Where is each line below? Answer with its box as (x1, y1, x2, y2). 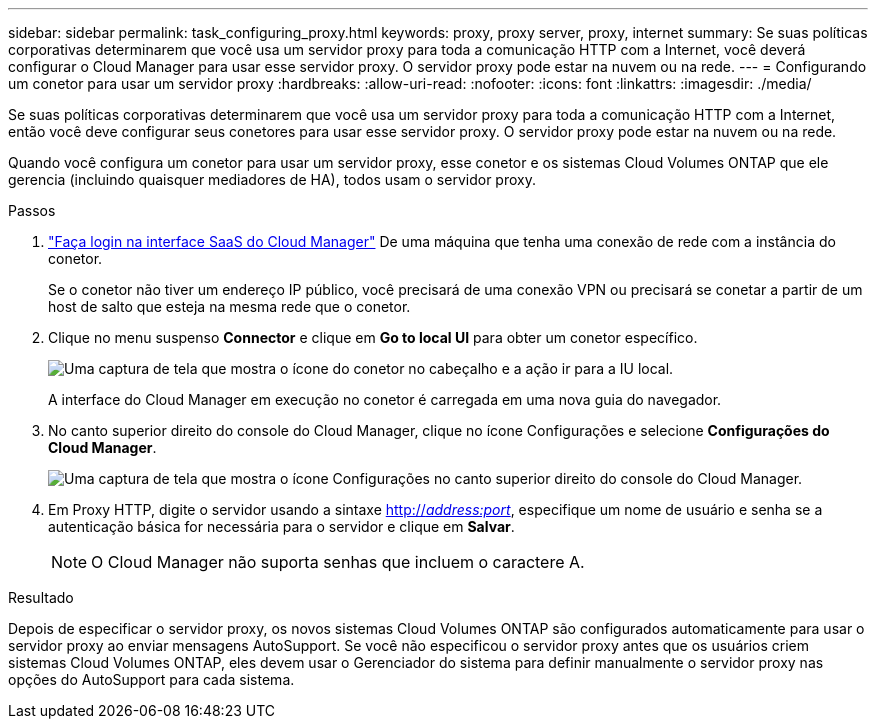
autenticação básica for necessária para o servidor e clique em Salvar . (48, 518, 515, 535)
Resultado (8, 589, 74, 606)
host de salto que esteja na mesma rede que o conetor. (48, 298, 411, 315)
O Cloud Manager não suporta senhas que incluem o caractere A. (91, 552, 585, 572)
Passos (8, 202, 56, 219)
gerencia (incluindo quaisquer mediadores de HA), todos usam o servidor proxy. (8, 171, 536, 188)
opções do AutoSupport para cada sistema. (8, 671, 295, 688)
